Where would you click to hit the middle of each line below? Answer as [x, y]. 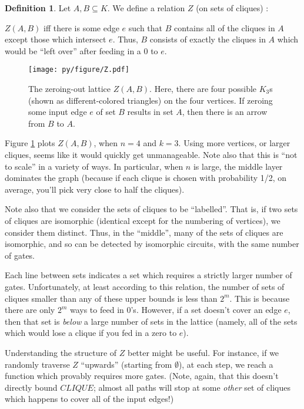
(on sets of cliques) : [232, 8]
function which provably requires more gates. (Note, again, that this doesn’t [142, 376]
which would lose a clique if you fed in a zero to [91, 333]
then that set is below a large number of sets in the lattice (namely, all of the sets [151, 321]
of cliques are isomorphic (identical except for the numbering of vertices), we [143, 220]
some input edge [58, 112]
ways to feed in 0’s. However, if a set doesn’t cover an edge [176, 310]
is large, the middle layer [238, 166]
